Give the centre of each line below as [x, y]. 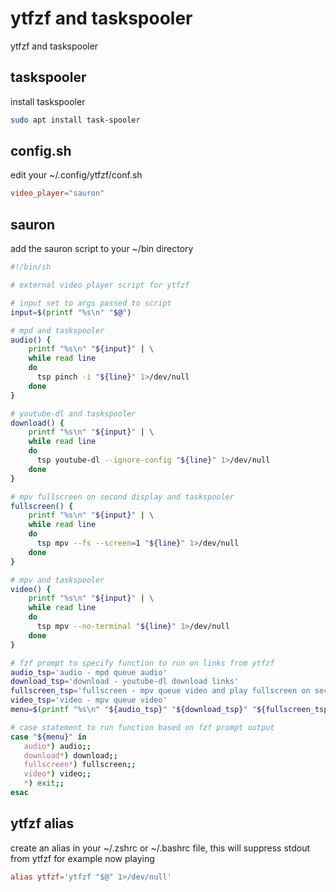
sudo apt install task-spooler [75, 120]
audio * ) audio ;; [57, 746]
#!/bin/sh [31, 267]
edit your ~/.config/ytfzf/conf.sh [76, 175]
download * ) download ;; [70, 755]
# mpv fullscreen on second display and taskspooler [122, 497]
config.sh [41, 151]
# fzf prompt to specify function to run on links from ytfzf [142, 663]
